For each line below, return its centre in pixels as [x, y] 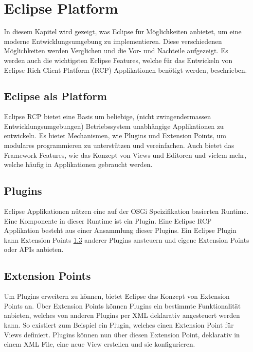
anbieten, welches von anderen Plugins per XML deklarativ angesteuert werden [122, 315]
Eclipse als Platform [55, 96]
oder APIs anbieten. [34, 249]
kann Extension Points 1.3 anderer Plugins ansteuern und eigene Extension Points [126, 239]
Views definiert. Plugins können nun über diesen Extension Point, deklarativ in [122, 334]
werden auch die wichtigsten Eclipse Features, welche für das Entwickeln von [118, 60]
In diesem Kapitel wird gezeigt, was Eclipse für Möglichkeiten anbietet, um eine [123, 31]
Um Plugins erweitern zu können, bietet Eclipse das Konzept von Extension [117, 296]
